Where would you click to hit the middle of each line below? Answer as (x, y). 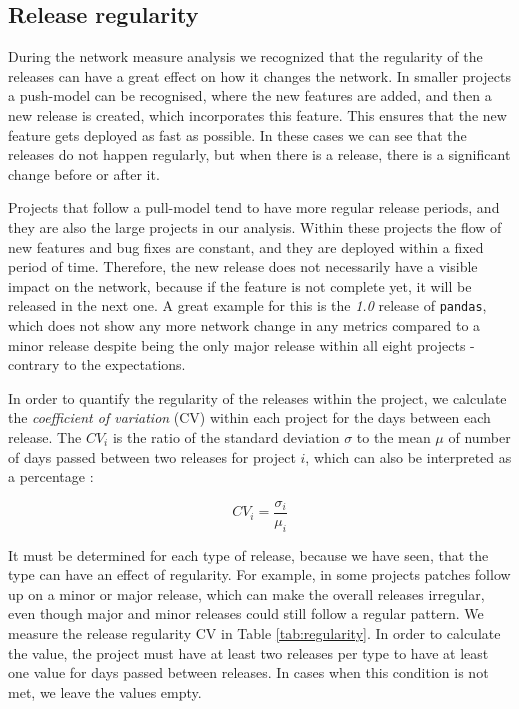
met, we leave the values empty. (105, 691)
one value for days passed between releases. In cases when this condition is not (248, 672)
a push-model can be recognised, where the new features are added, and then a (250, 95)
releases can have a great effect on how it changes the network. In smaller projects (259, 75)
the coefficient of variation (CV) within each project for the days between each (249, 417)
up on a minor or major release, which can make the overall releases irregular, (246, 593)
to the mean (393, 436)
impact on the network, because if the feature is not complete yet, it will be (240, 285)
